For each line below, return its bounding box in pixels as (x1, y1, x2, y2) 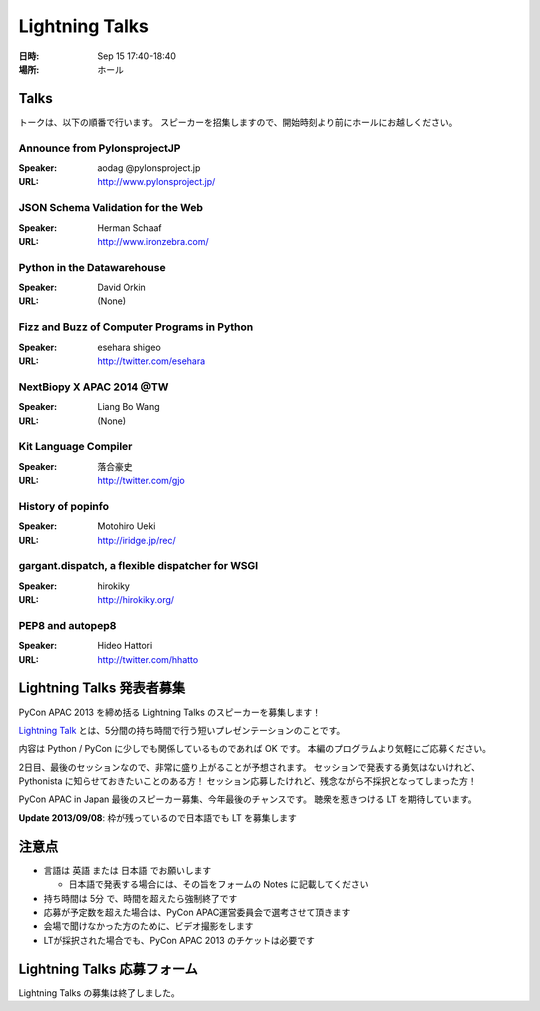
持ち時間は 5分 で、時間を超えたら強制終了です (43, 892, 238, 904)
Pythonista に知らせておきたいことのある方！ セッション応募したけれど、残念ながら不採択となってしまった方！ (18, 775, 477, 787)
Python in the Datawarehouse (18, 260, 166, 274)
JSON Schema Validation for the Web (18, 201, 204, 215)
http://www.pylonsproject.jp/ (97, 176, 216, 188)
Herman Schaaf (97, 221, 162, 234)
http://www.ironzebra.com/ (97, 235, 209, 247)
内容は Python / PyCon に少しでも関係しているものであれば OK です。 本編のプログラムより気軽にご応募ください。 (18, 743, 492, 755)
